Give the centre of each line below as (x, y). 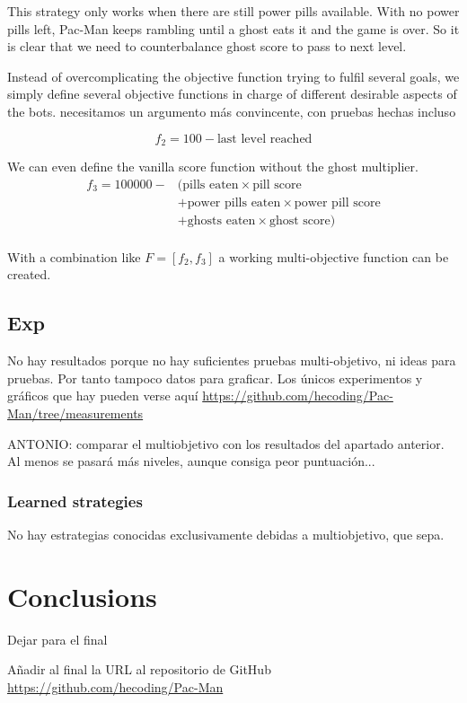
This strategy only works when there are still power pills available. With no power (233, 11)
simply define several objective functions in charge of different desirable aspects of (232, 94)
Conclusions (82, 596)
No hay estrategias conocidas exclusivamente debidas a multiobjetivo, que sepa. (226, 534)
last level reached (264, 139)
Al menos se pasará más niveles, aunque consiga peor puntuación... (191, 461)
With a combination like (74, 256)
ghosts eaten (221, 220)
